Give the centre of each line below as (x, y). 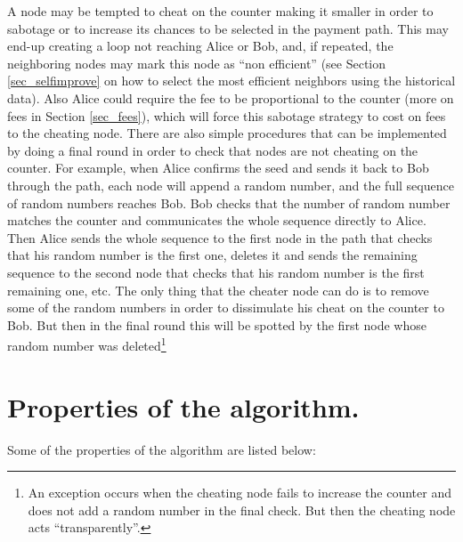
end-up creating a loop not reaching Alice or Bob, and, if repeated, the (200, 46)
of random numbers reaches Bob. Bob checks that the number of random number (229, 202)
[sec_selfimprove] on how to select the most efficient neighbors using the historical (231, 81)
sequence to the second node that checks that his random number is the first (216, 272)
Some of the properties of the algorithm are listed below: (162, 449)
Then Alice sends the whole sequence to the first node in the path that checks (220, 237)
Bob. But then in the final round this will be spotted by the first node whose (217, 324)
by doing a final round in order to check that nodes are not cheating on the (213, 150)
